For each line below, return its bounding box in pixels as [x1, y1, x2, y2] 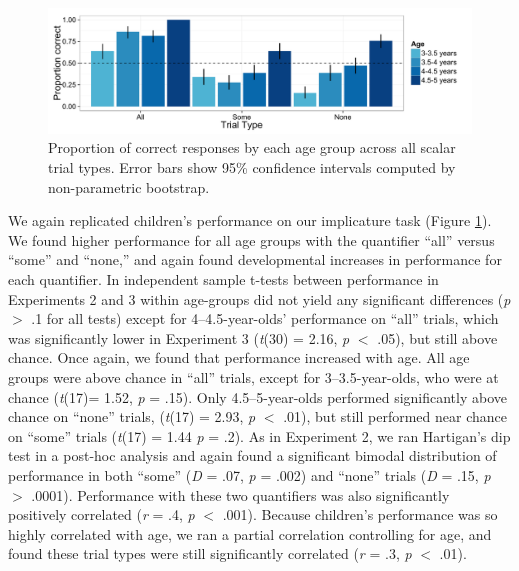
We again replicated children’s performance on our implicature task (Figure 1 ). [8, 210, 492, 231]
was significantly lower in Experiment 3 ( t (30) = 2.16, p [8, 327, 350, 348]
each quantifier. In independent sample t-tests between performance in [8, 269, 439, 290]
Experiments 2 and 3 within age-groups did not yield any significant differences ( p [8, 288, 511, 309]
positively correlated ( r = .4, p [8, 504, 195, 525]
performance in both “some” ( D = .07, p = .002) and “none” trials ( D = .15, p [8, 464, 491, 485]
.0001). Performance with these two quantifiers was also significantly [31, 484, 450, 505]
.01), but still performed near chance [283, 406, 508, 427]
